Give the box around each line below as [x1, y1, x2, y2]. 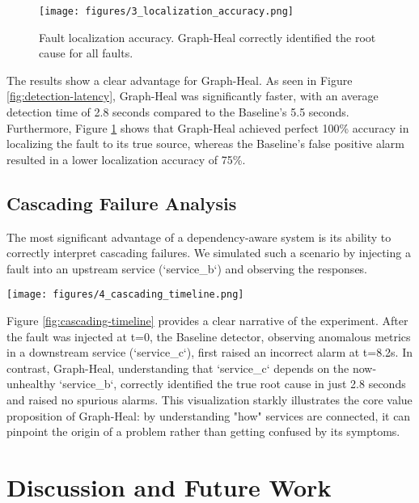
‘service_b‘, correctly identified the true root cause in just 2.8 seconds [59, 375, 406, 392]
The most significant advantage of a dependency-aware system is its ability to [6, 228, 391, 245]
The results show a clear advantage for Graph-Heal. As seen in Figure [6, 71, 353, 88]
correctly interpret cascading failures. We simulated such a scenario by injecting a [6, 244, 411, 261]
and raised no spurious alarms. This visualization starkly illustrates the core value [6, 391, 413, 408]
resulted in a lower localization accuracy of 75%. [6, 150, 246, 167]
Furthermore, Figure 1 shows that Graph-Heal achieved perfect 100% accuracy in [6, 119, 409, 136]
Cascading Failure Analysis [6, 190, 237, 215]
